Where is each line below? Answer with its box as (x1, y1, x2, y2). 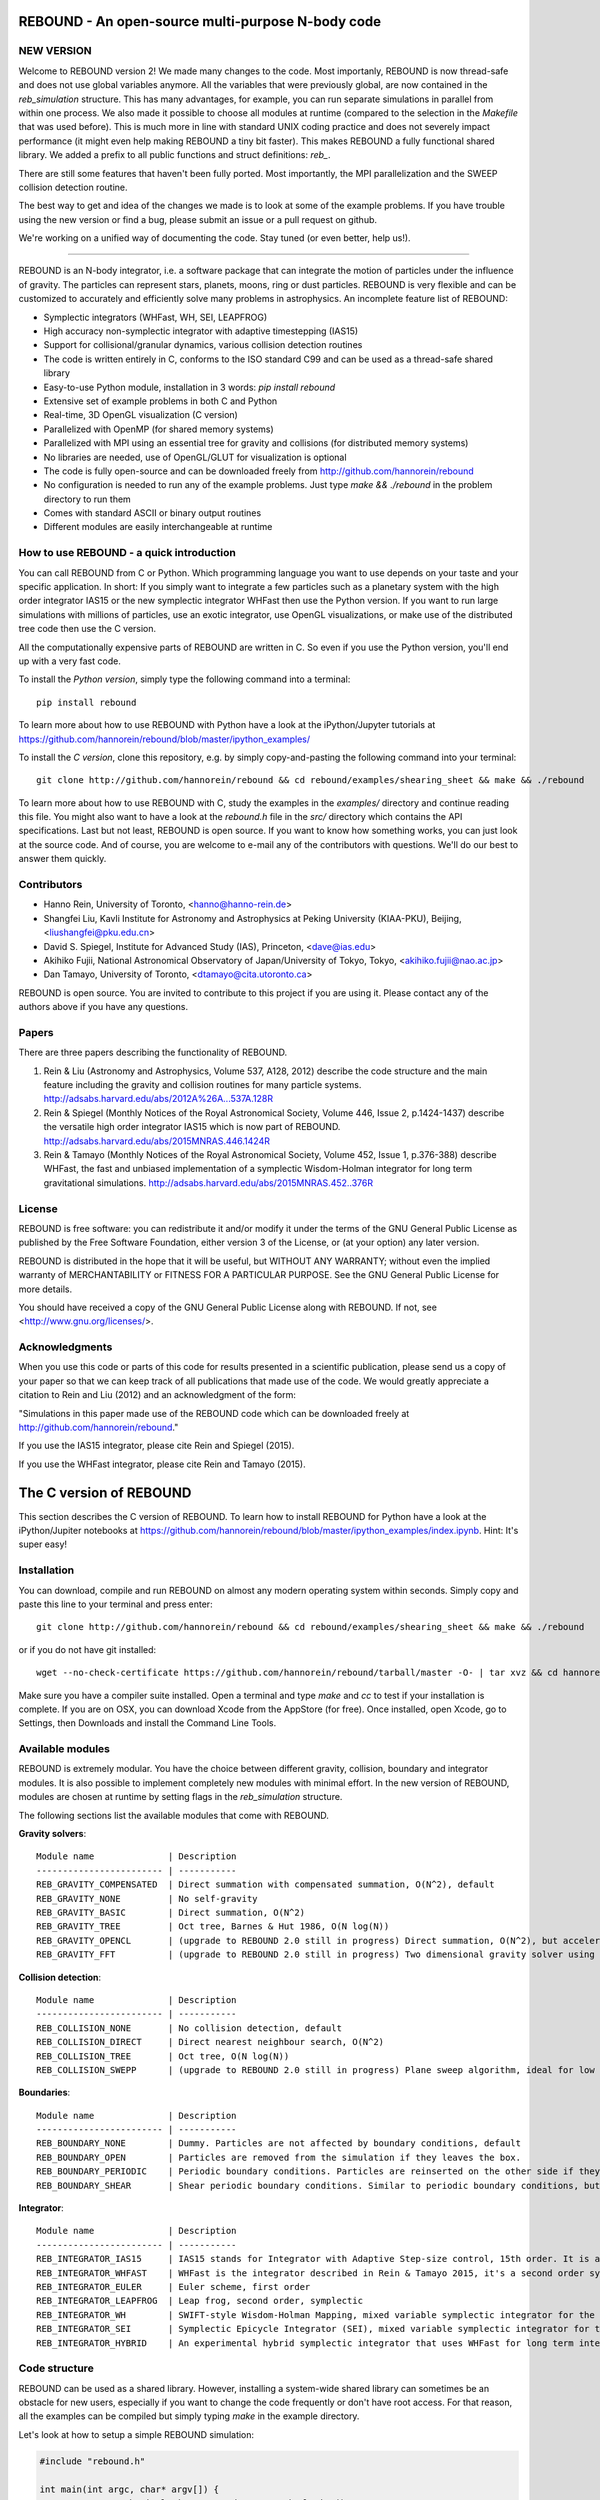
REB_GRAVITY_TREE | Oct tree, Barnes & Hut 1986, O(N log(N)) (36, 1921, 390, 1932)
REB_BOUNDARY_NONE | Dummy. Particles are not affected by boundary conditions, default (36, 2138, 522, 2149)
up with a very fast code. (18, 655, 122, 667)
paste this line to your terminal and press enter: (18, 1598, 214, 1610)
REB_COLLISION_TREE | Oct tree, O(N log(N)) (36, 2050, 290, 2062)
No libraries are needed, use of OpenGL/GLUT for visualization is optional (43, 451, 347, 463)
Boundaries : (18, 2086, 71, 2099)
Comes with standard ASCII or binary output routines (43, 507, 262, 519)
